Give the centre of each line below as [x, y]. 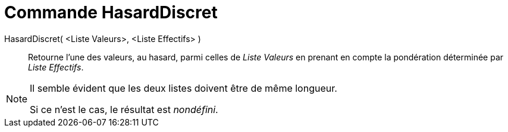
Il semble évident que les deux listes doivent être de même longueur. [184, 88]
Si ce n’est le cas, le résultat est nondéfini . [124, 109]
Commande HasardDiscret [111, 12]
